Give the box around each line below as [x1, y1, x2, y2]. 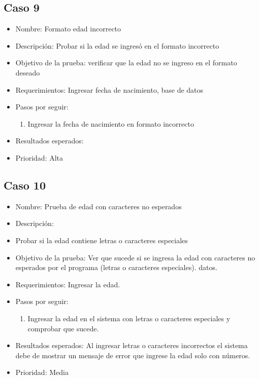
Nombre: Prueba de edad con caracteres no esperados [15, 201, 182, 211]
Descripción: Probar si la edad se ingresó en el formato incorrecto [15, 40, 219, 51]
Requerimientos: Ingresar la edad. [15, 279, 120, 289]
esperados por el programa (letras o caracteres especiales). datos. [15, 262, 217, 273]
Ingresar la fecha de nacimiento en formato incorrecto [27, 118, 194, 129]
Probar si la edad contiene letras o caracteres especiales [15, 235, 188, 245]
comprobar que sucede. [27, 323, 99, 333]
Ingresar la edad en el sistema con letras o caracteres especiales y [27, 313, 231, 323]
